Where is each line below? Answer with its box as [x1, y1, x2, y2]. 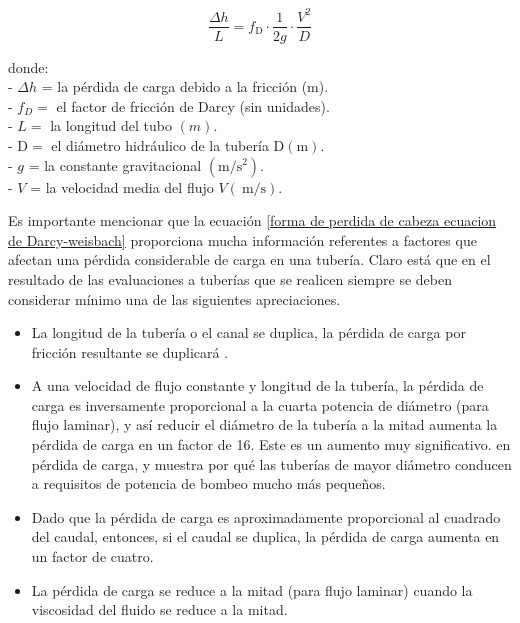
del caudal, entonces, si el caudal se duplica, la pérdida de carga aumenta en [31, 526, 500, 547]
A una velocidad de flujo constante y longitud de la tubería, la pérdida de [31, 375, 484, 396]
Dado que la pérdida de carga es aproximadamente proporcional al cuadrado [31, 506, 501, 527]
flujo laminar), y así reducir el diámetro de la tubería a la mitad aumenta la [31, 414, 498, 435]
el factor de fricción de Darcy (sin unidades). [56, 95, 330, 116]
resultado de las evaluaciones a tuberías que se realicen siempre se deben [8, 268, 452, 289]
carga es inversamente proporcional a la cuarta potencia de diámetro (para [31, 394, 489, 415]
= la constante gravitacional [28, 154, 202, 175]
